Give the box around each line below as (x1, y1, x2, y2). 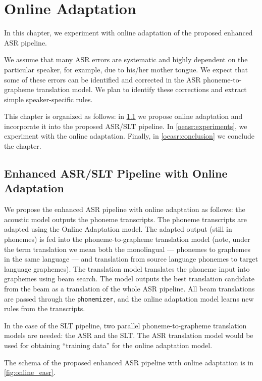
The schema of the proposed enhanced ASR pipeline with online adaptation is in (4, 357, 253, 367)
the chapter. (4, 141, 41, 151)
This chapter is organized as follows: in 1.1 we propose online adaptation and (4, 111, 243, 121)
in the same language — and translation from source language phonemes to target (4, 253, 258, 264)
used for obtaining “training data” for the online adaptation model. (4, 340, 213, 351)
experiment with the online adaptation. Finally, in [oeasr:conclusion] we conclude (4, 131, 254, 141)
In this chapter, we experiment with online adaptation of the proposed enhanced (4, 27, 253, 38)
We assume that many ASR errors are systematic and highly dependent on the (4, 54, 248, 65)
